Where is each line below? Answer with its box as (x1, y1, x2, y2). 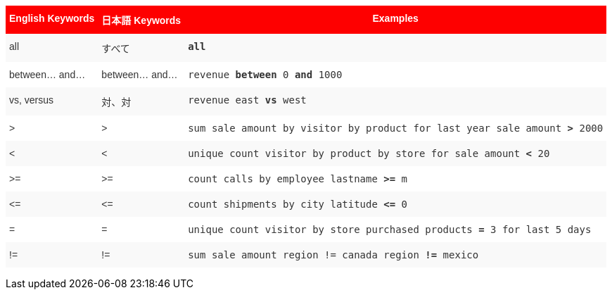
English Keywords (9, 13, 95, 24)
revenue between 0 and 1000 (188, 69, 343, 80)
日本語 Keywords (101, 15, 181, 26)
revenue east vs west (188, 94, 307, 106)
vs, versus (9, 94, 54, 106)
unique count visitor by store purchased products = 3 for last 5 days (188, 224, 592, 235)
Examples (372, 13, 419, 24)
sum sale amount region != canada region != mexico (188, 249, 479, 261)
